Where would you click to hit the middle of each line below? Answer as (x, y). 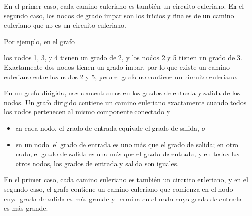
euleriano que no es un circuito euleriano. (65, 25)
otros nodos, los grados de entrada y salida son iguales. (97, 163)
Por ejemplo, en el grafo (40, 41)
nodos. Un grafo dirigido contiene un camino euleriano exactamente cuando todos (125, 102)
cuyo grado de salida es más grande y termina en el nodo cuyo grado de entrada (123, 198)
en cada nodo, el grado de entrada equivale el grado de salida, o (110, 128)
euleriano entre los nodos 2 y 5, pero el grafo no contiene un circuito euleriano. (121, 76)
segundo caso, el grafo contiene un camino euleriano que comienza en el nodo (118, 189)
